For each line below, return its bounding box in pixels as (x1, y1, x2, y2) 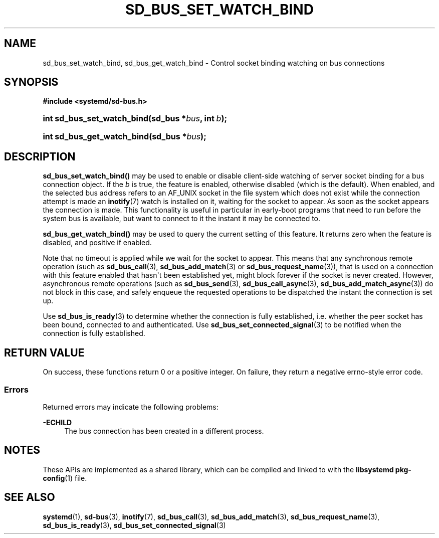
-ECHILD (43, 418, 72, 427)
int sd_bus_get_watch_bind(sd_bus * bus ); (43, 131, 206, 142)
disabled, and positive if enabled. (43, 238, 152, 247)
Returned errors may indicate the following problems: (43, 402, 218, 411)
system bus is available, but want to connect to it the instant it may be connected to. (43, 214, 321, 223)
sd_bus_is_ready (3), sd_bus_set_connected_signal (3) (43, 520, 226, 529)
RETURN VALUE (4, 346, 85, 359)
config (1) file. (43, 473, 87, 482)
